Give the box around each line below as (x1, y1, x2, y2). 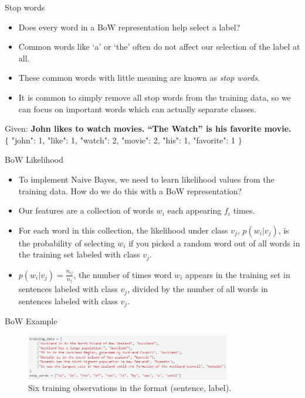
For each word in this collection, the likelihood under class (18, 224, 228, 236)
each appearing (167, 204, 222, 217)
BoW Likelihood (5, 153, 63, 166)
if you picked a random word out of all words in (128, 236, 300, 249)
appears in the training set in (185, 268, 290, 280)
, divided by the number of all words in (127, 283, 268, 295)
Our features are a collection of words (18, 204, 154, 217)
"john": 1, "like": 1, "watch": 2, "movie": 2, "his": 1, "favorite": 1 (11, 133, 236, 146)
